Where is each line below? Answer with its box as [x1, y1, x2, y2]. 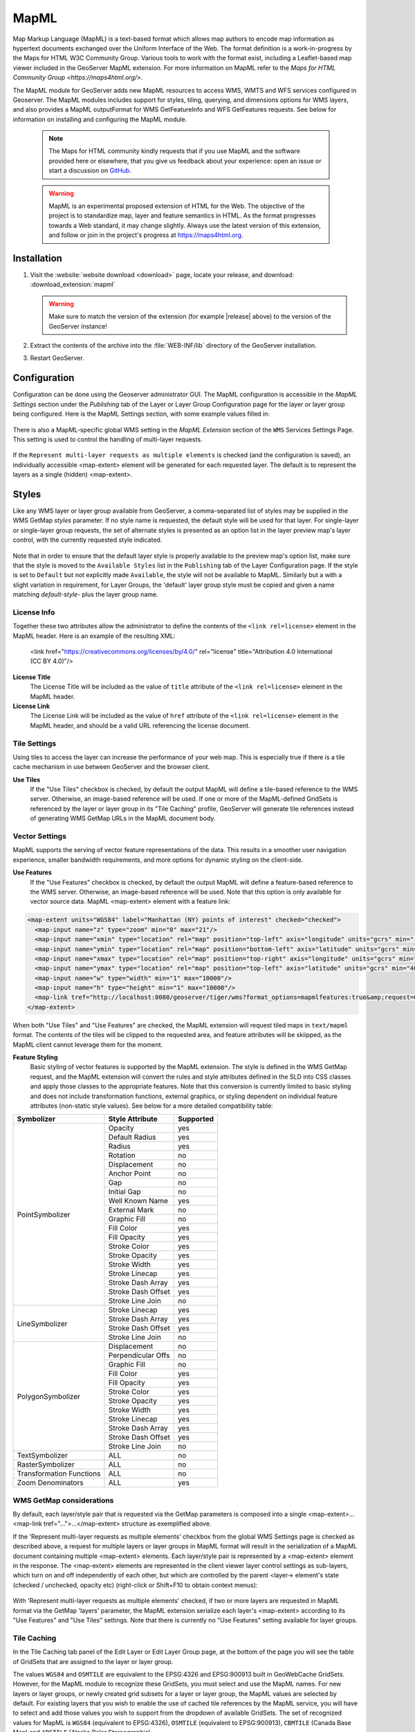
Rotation [108, 1151, 136, 1160]
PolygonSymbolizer [17, 1391, 81, 1401]
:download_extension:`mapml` [30, 281, 116, 289]
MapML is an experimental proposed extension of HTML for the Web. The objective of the [48, 202, 305, 211]
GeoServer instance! [48, 322, 107, 330]
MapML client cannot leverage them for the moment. [12, 1040, 163, 1049]
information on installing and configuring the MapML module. [12, 115, 187, 123]
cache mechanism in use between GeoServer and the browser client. [12, 763, 210, 771]
